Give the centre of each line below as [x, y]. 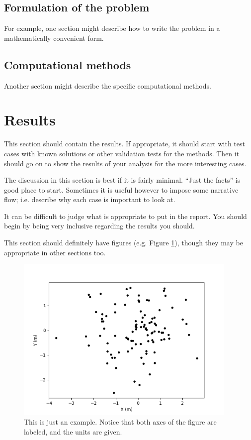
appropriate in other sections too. [55, 252]
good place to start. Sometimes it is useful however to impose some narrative [121, 189]
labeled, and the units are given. [73, 431]
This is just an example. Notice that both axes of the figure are [120, 421]
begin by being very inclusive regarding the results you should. [99, 226]
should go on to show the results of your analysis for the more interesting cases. [125, 163]
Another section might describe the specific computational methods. [108, 85]
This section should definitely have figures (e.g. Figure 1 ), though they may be [124, 243]
